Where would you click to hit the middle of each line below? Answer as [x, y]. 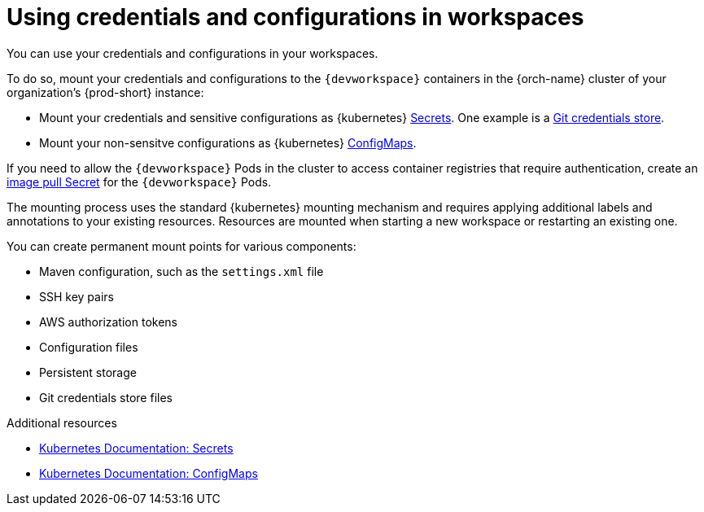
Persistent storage [88, 372]
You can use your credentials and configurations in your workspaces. [192, 53]
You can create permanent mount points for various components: [181, 246]
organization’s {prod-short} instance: [105, 92]
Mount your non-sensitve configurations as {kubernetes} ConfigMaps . [228, 142]
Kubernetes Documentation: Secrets [136, 448]
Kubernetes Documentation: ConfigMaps [149, 473]
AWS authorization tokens [108, 322]
